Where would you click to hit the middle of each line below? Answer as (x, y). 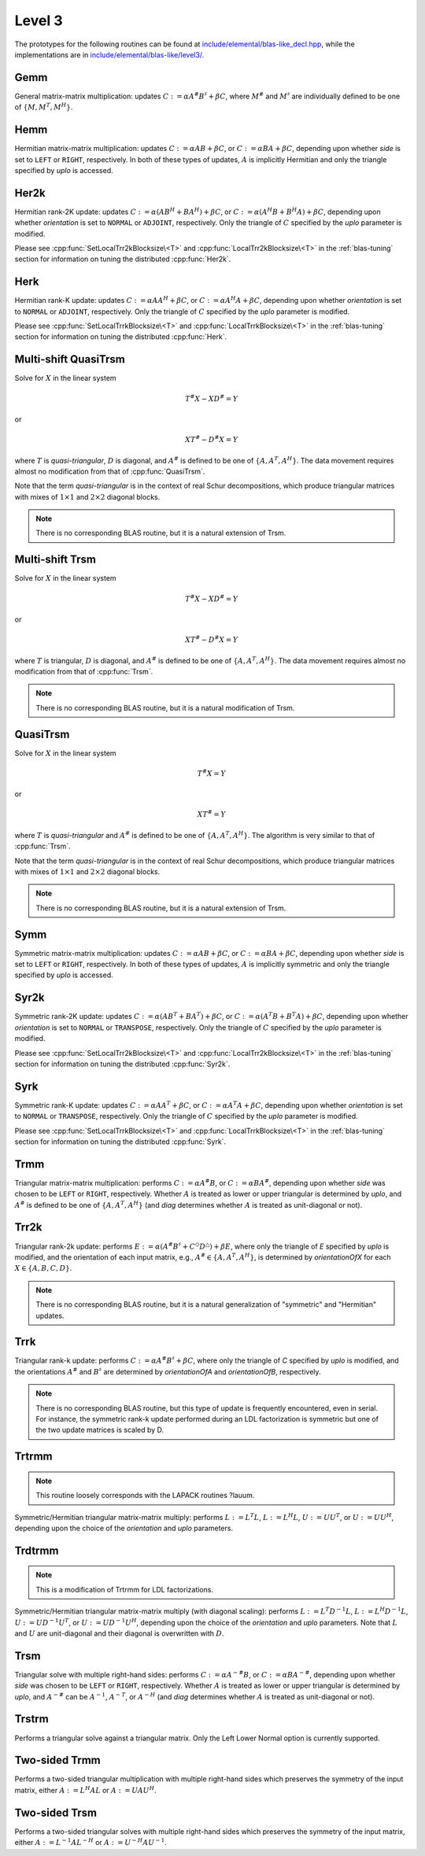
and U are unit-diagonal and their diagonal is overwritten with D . (119, 1633)
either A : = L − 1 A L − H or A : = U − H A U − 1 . (91, 1842)
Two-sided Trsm (56, 1812)
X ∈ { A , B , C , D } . (43, 1268)
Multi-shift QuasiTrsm (70, 359)
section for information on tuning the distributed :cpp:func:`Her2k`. (123, 259)
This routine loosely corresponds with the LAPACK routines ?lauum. (145, 1496)
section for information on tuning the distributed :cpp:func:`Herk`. (121, 337)
